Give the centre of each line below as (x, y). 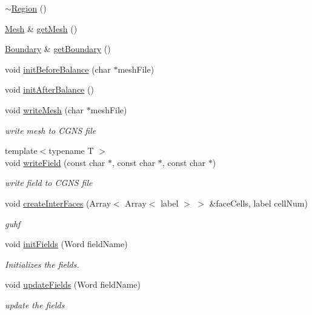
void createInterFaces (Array (58, 203)
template (21, 151)
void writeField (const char (55, 162)
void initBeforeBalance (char (58, 69)
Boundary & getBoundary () (58, 49)
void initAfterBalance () (49, 89)
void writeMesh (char (45, 109)
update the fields (35, 304)
